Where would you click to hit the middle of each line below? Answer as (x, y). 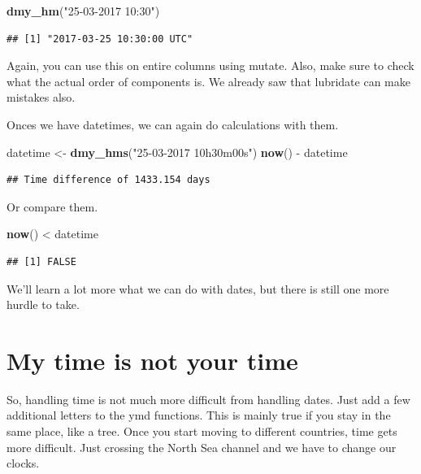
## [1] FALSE (41, 261)
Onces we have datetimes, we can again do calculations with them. (173, 124)
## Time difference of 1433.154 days (109, 180)
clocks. (23, 463)
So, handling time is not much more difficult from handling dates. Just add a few (208, 399)
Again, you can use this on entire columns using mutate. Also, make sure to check (210, 65)
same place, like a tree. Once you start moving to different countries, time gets (202, 431)
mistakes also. (41, 97)
